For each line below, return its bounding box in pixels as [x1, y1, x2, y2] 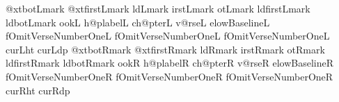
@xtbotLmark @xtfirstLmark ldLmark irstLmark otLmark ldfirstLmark [6, 1, 310, 15]
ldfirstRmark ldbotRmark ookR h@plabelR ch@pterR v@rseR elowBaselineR [6, 56, 334, 70]
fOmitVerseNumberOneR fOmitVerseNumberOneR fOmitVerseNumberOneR [6, 69, 333, 83]
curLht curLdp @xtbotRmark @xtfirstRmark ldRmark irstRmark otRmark [6, 42, 325, 56]
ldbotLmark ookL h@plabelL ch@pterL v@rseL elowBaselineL [6, 15, 270, 29]
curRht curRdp [6, 83, 70, 97]
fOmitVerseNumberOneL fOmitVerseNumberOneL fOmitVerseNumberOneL [6, 28, 330, 43]
